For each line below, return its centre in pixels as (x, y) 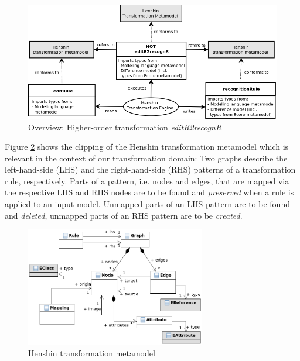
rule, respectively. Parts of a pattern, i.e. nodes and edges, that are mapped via (147, 180)
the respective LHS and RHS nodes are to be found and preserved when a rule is (149, 192)
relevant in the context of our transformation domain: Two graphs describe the (146, 158)
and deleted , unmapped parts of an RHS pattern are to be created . (124, 215)
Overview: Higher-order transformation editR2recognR (125, 127)
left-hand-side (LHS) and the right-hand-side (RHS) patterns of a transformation (150, 169)
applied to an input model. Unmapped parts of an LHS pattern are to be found (147, 204)
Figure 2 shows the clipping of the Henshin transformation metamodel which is (147, 147)
